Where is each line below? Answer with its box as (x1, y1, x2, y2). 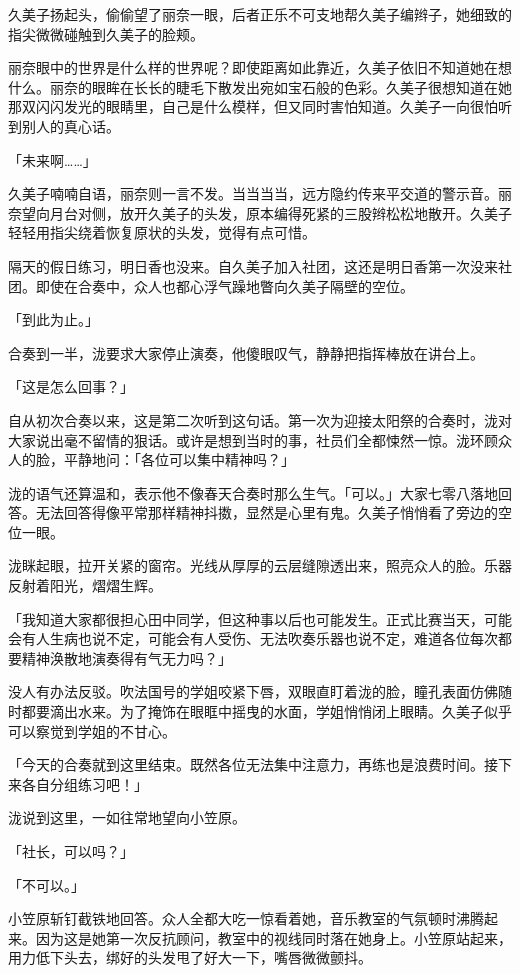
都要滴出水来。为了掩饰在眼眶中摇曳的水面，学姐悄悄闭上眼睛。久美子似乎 (21, 701, 512, 722)
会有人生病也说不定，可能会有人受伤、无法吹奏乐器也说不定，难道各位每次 (8, 628, 498, 649)
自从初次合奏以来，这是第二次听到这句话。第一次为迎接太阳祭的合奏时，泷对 (8, 409, 512, 430)
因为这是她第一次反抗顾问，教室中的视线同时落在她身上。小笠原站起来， (35, 927, 512, 948)
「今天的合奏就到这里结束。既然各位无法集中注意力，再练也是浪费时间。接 (8, 754, 498, 775)
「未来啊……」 (8, 149, 97, 170)
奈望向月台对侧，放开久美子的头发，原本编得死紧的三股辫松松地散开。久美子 (8, 202, 512, 223)
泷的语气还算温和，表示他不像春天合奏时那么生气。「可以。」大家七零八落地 (8, 482, 498, 503)
